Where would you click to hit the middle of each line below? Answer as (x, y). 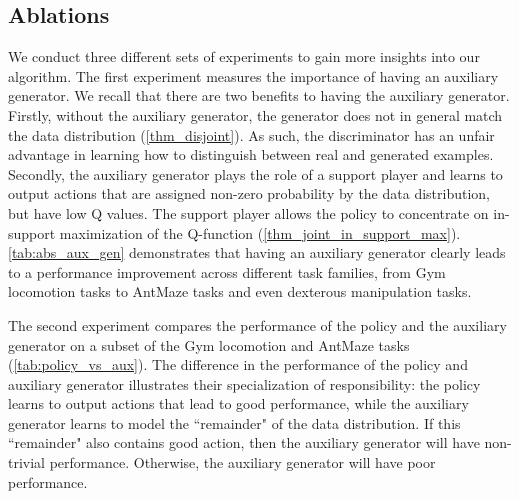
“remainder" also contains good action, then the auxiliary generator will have (244, 442)
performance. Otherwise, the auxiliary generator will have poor (242, 462)
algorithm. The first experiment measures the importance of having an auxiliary (253, 75)
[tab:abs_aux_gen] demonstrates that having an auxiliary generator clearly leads (257, 252)
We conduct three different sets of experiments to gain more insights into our (244, 56)
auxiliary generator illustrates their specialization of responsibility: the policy (244, 383)
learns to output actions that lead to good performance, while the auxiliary (238, 403)
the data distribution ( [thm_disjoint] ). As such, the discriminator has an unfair (251, 134)
